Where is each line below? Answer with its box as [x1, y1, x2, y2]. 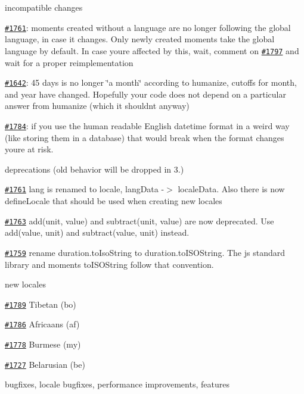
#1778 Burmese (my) [5, 338, 81, 351]
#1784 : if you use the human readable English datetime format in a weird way [5, 119, 290, 132]
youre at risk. [5, 143, 54, 155]
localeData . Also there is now [178, 183, 285, 195]
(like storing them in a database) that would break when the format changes [5, 131, 284, 143]
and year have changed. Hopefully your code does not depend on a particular [5, 87, 286, 100]
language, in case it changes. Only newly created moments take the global [5, 33, 275, 45]
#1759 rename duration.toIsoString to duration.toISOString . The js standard [5, 246, 285, 258]
